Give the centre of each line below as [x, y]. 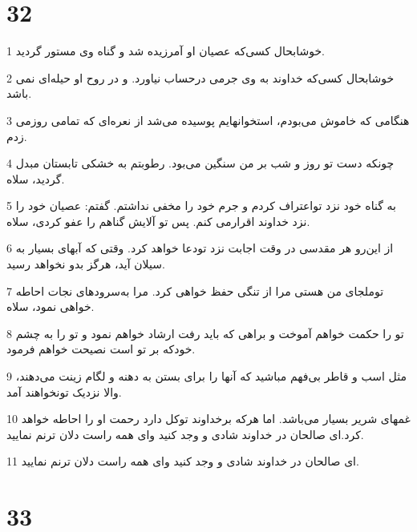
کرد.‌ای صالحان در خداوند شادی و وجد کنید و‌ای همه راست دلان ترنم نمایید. [185, 434]
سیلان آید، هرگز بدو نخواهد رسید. [86, 264]
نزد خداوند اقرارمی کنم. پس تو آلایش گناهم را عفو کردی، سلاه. [158, 221]
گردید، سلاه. [36, 178]
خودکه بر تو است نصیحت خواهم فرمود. [101, 349]
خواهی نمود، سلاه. [51, 306]
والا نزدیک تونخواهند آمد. [64, 391]
